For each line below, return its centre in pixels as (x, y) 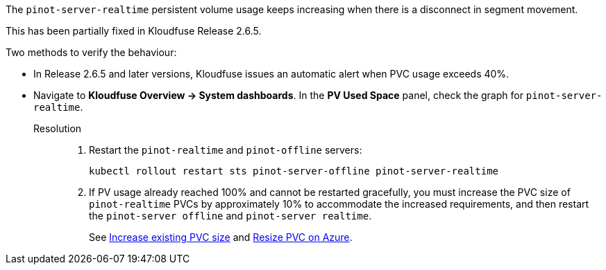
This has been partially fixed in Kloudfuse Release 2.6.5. (134, 31)
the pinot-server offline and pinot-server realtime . (230, 216)
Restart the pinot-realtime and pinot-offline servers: (226, 150)
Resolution (58, 128)
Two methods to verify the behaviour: (91, 52)
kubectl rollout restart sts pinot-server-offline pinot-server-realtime (294, 171)
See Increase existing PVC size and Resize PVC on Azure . (221, 237)
